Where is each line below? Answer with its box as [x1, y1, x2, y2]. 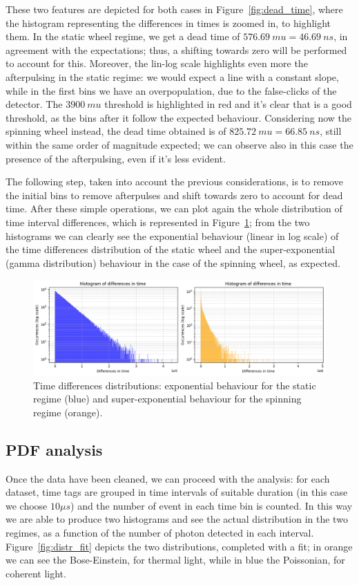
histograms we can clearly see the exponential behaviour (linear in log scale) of [6, 228, 339, 243]
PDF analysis [6, 438, 103, 460]
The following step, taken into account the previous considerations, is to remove [6, 174, 343, 189]
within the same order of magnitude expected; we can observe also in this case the [6, 137, 353, 151]
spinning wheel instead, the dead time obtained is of [6, 124, 226, 138]
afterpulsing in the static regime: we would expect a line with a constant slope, [6, 69, 339, 84]
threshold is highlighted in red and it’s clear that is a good [104, 97, 352, 111]
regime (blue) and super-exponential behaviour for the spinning [33, 391, 302, 406]
